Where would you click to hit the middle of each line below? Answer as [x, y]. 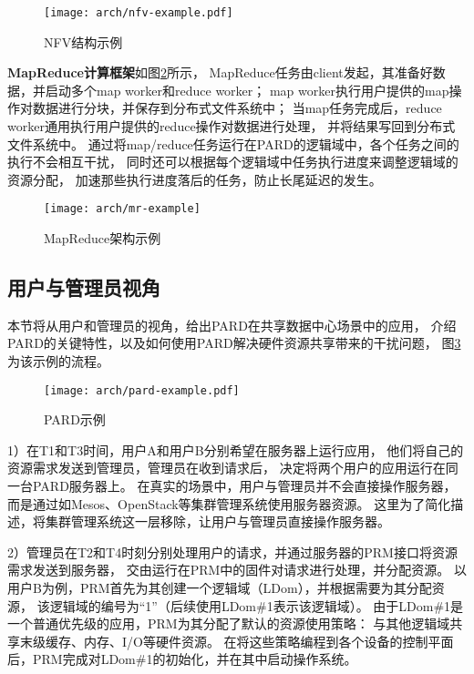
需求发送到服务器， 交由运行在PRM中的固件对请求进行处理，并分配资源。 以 [237, 570]
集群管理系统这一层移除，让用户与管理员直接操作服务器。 [217, 521]
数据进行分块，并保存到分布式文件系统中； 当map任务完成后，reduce [237, 108]
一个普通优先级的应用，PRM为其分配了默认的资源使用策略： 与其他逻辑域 [229, 623]
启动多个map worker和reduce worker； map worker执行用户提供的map [247, 90]
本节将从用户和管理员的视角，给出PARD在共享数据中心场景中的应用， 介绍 [232, 325]
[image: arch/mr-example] [122, 209]
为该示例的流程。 [58, 361]
